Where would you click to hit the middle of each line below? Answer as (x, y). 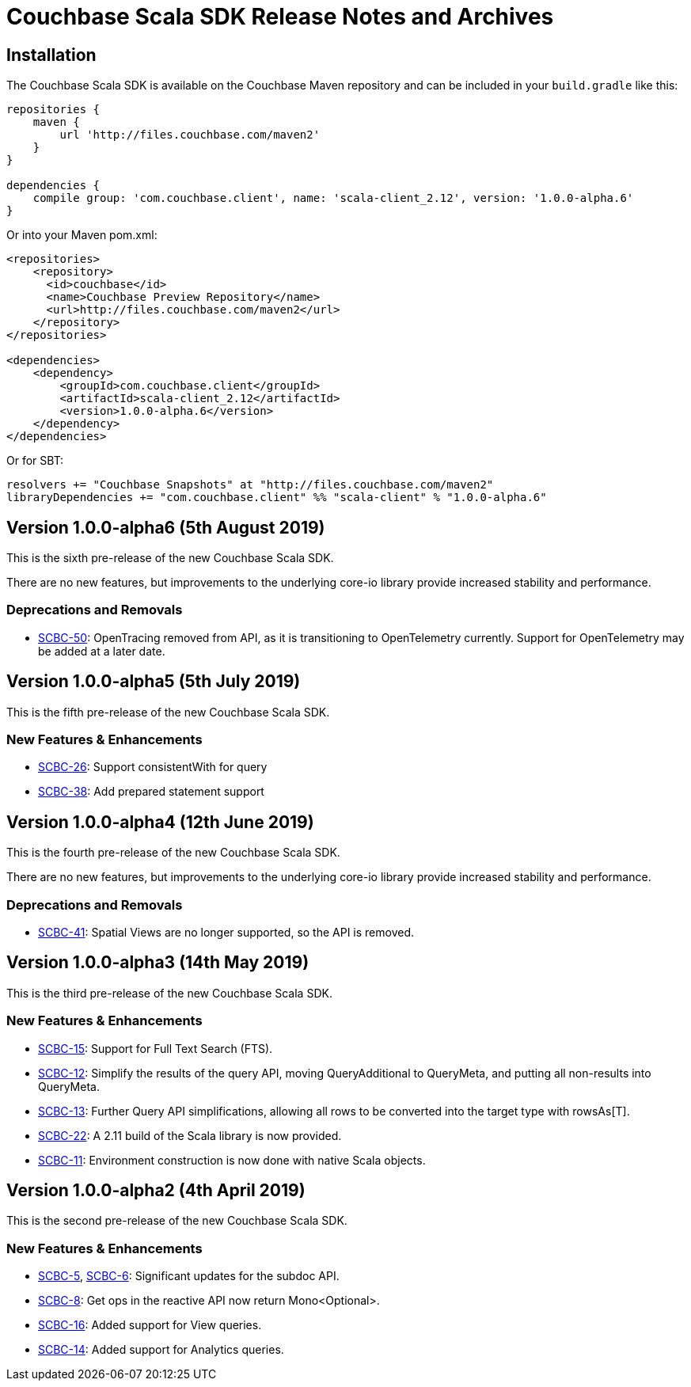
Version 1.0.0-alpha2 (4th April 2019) (156, 1190)
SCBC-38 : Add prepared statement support (151, 792)
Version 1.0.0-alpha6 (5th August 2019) (166, 527)
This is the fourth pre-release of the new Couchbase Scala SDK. (173, 853)
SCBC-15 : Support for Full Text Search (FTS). (156, 1048)
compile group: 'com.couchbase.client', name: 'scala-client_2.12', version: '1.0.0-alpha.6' (333, 198)
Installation (51, 55)
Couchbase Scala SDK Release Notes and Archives (280, 17)
